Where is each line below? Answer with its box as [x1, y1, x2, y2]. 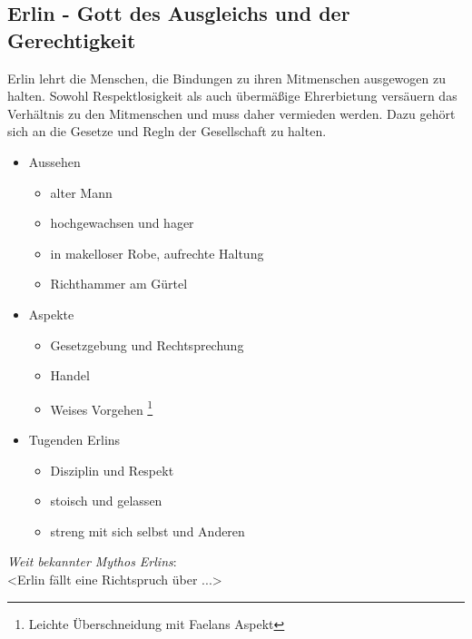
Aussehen [28, 152, 81, 171]
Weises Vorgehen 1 [50, 397, 153, 418]
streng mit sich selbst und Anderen [50, 521, 245, 540]
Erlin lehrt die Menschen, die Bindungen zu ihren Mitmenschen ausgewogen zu [7, 68, 446, 87]
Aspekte [28, 304, 74, 323]
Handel [50, 366, 90, 385]
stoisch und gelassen [50, 491, 162, 510]
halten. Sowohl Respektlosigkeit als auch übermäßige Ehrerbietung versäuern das [7, 86, 457, 105]
